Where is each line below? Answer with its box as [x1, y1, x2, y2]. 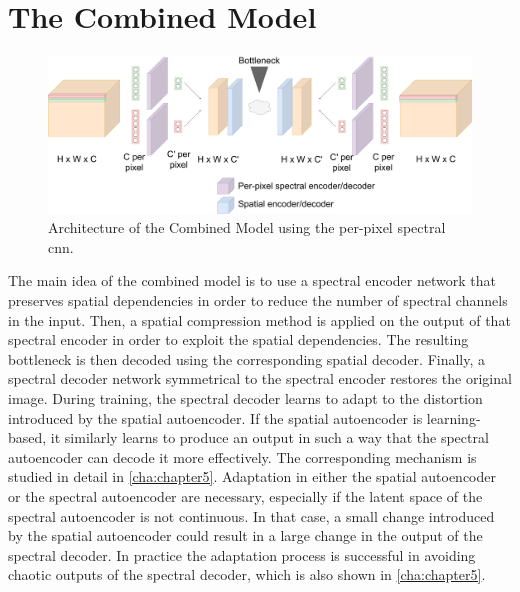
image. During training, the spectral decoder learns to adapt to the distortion [8, 388, 483, 409]
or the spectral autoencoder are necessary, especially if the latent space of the [8, 486, 483, 507]
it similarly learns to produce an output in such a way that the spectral [50, 427, 489, 448]
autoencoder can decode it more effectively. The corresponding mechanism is [8, 446, 477, 467]
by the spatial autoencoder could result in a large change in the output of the [8, 525, 483, 546]
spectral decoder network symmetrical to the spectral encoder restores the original [8, 368, 512, 389]
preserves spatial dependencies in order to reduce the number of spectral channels [8, 290, 508, 311]
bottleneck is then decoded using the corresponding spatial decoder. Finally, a [8, 348, 486, 369]
